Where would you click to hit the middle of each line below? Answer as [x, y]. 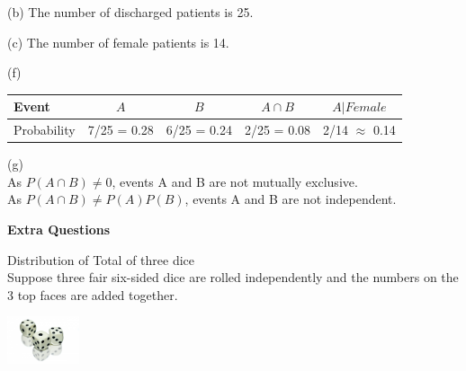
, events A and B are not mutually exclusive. [235, 181]
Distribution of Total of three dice [101, 259]
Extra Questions [59, 229]
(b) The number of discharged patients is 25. [130, 12]
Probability [45, 130]
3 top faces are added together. [93, 294]
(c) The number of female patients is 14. [118, 42]
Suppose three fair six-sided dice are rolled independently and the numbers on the [233, 277]
